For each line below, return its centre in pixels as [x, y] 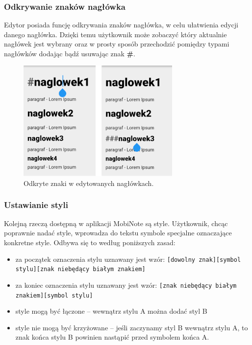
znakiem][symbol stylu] [54, 295]
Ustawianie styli [36, 205]
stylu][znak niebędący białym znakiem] [80, 269]
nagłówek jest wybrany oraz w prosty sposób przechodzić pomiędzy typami [117, 44]
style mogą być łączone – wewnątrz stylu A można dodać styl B [111, 311]
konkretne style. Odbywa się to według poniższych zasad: [90, 242]
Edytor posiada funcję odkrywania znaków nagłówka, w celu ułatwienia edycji [121, 25]
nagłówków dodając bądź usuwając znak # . [70, 53]
